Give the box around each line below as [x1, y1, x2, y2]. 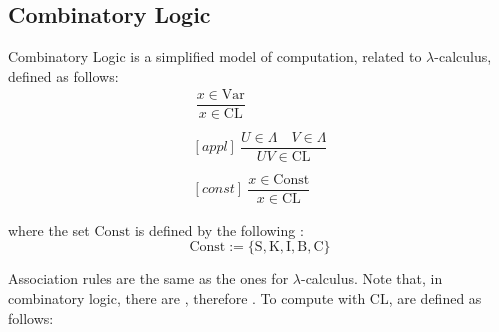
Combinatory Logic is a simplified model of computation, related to [8, 46, 422, 67]
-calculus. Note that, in [300, 268, 443, 289]
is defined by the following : [134, 219, 304, 240]
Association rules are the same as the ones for [8, 268, 289, 289]
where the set [8, 219, 90, 240]
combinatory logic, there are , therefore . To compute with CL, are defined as [8, 287, 482, 308]
